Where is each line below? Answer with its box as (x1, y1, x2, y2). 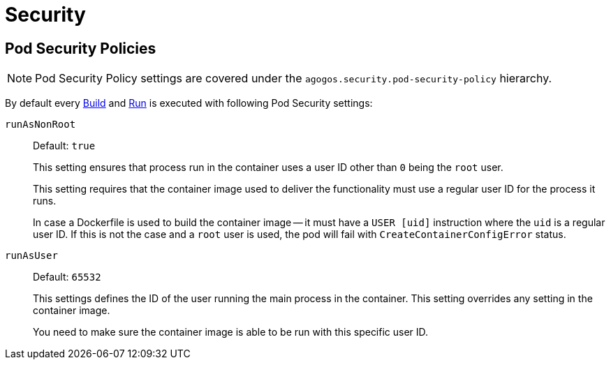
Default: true (33, 140, 96, 152)
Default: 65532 (33, 271, 101, 283)
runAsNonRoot (5, 119, 76, 131)
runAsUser (5, 250, 58, 262)
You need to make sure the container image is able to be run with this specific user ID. (33, 326, 429, 338)
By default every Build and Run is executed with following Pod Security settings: (5, 97, 373, 110)
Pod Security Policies (5, 39, 156, 57)
